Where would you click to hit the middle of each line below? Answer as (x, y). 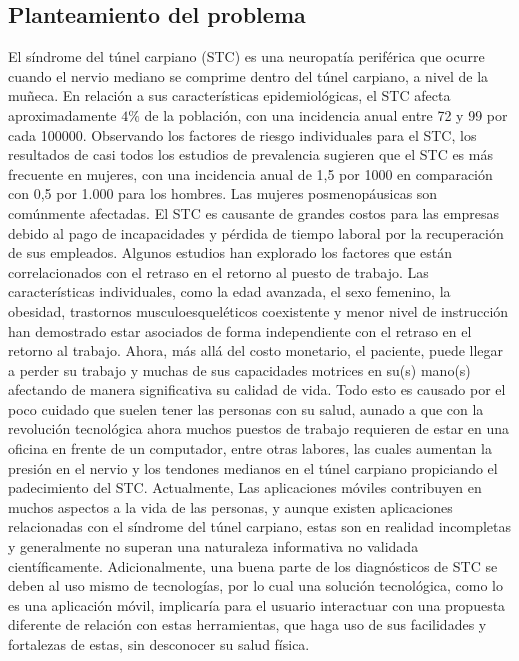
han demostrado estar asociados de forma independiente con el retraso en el (240, 330)
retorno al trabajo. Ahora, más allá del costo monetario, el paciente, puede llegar (256, 350)
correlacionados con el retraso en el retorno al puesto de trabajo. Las (218, 271)
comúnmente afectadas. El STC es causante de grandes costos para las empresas (253, 212)
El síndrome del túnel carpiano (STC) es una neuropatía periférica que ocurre (246, 56)
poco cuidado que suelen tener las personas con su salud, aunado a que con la (246, 408)
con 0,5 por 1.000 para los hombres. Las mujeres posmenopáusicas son (223, 193)
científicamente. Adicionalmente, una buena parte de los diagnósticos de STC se (253, 565)
